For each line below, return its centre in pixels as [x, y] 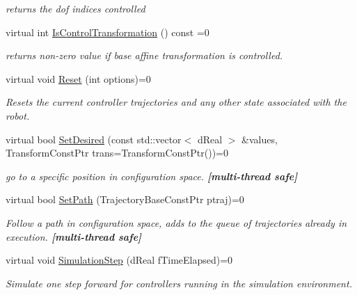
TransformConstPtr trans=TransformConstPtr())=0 [117, 153]
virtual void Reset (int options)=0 [78, 78]
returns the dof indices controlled [76, 8]
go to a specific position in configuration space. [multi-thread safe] [152, 176]
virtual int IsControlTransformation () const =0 [108, 32]
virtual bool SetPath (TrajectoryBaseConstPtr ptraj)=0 [125, 199]
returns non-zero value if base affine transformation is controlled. [144, 55]
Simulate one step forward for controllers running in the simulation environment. [179, 283]
